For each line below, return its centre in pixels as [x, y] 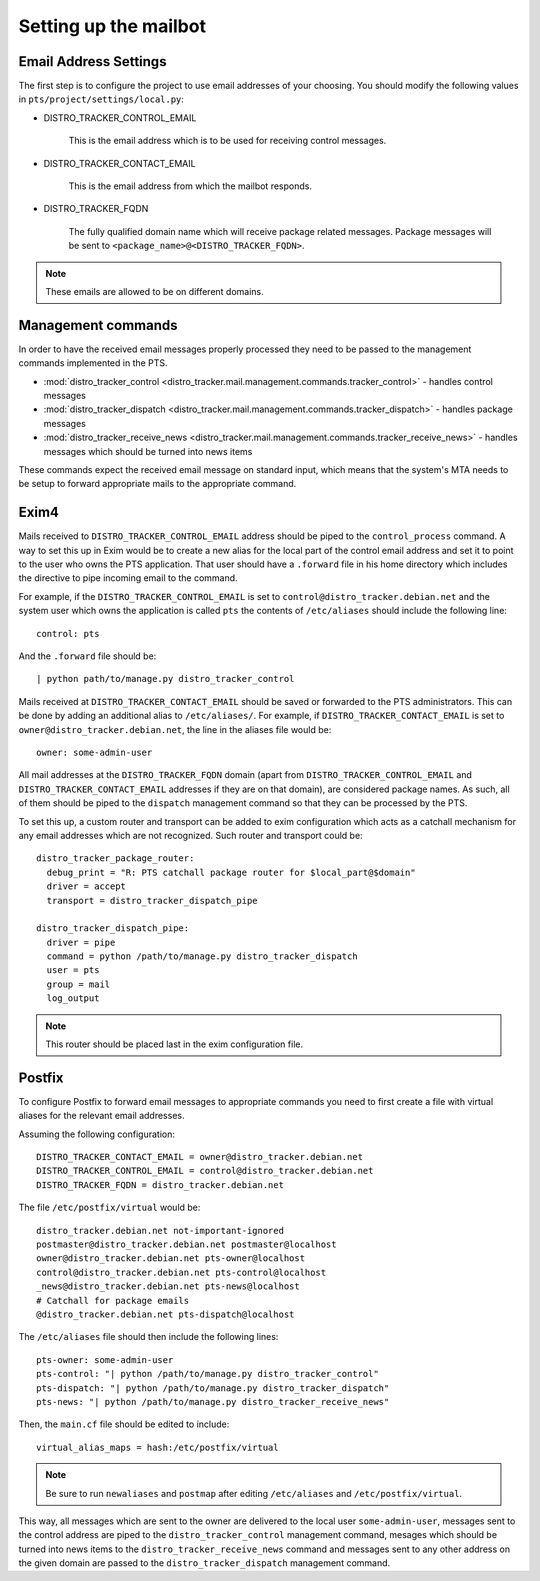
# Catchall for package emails [113, 1300]
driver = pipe [81, 942]
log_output [73, 998]
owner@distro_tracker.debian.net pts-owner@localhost [170, 1258]
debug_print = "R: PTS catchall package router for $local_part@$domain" [231, 872]
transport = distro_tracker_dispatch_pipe [152, 900]
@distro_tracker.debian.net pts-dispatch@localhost [165, 1314]
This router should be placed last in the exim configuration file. [174, 1044]
